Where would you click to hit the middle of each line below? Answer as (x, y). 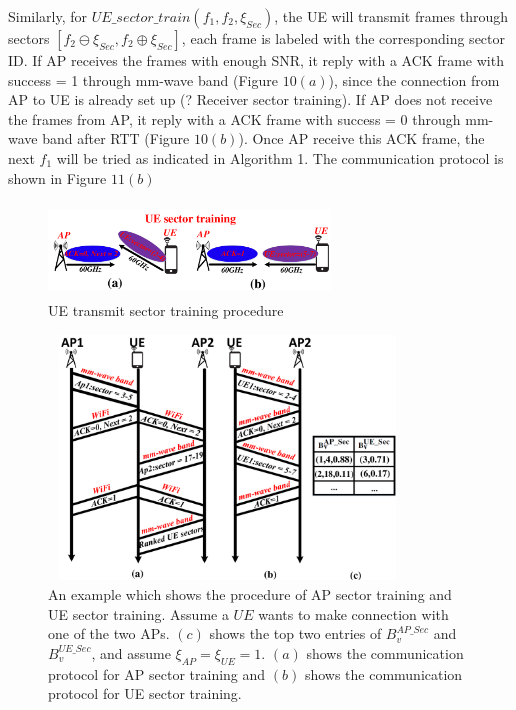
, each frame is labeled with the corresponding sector (343, 38)
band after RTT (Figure (116, 138)
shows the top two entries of (295, 633)
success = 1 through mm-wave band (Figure (143, 79)
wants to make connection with (353, 613)
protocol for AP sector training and (157, 673)
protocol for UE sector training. (145, 693)
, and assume (131, 652)
